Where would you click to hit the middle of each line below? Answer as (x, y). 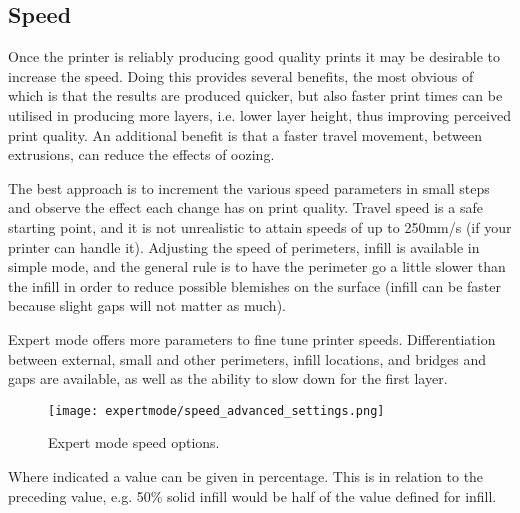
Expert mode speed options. (134, 442)
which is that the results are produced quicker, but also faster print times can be (255, 95)
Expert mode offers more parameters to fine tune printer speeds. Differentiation (252, 338)
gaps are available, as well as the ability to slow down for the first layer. (228, 378)
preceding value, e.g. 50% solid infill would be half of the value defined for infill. (252, 495)
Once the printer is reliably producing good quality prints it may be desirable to (254, 56)
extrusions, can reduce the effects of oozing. (141, 154)
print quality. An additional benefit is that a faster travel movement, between (245, 134)
